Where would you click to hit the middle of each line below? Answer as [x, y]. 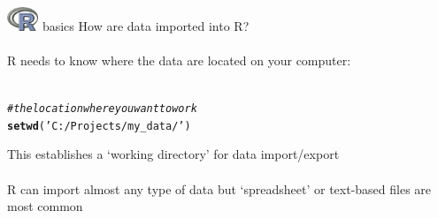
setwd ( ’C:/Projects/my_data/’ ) [99, 126]
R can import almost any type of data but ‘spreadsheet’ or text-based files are [219, 188]
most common [45, 206]
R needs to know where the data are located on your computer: [179, 60]
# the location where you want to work [102, 109]
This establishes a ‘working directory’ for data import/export [173, 154]
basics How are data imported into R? [146, 25]
